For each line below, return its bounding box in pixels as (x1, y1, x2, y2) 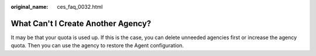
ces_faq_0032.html (57, 3, 103, 10)
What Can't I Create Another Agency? (11, 18, 152, 29)
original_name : (11, 3, 49, 10)
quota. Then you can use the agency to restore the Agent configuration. (11, 42, 184, 49)
